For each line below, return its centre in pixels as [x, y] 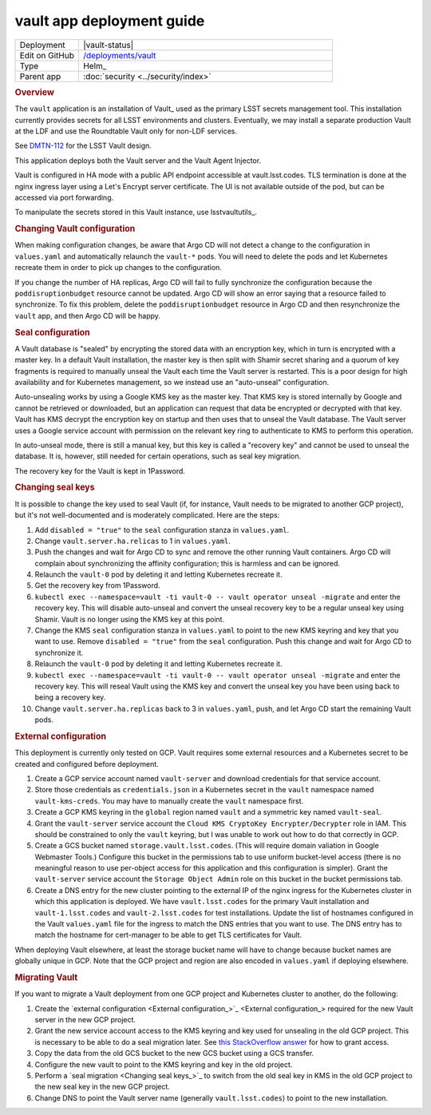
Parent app [40, 76]
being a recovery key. [70, 697]
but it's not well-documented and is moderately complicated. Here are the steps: [147, 515]
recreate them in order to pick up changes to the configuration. [119, 268]
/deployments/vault [119, 55]
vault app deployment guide [110, 21]
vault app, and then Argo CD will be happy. [88, 315]
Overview [35, 92]
